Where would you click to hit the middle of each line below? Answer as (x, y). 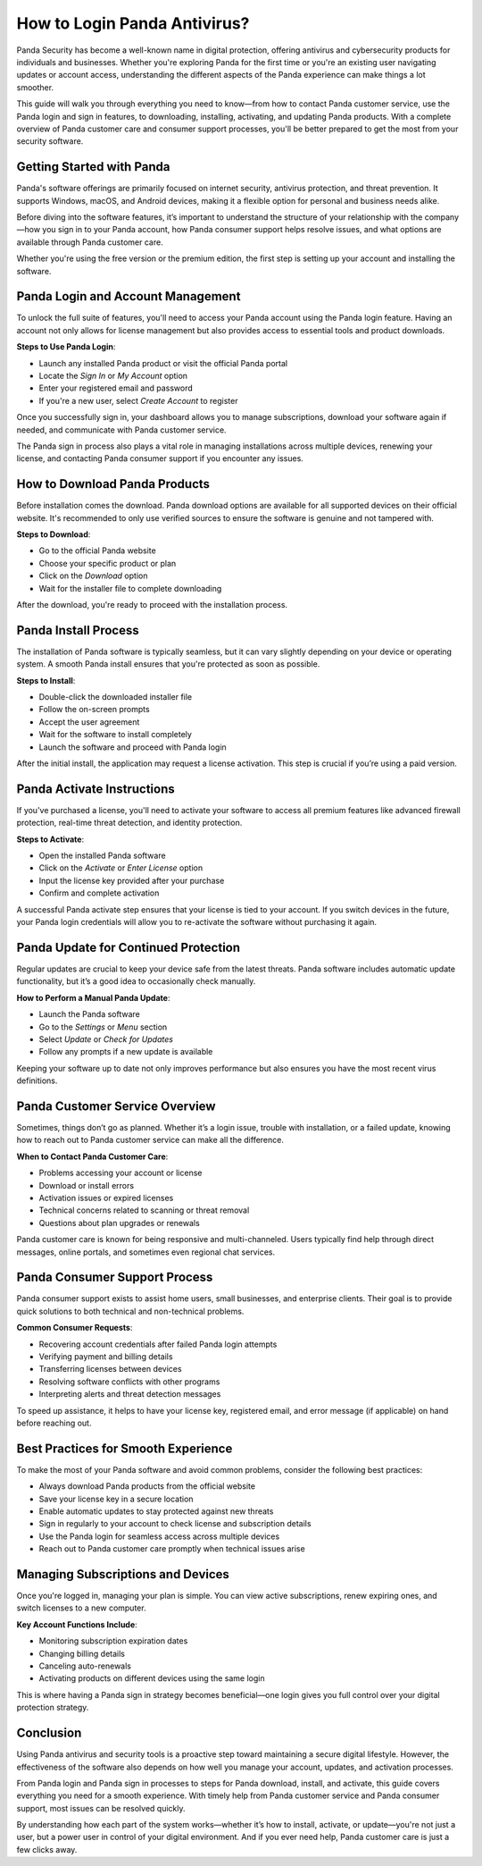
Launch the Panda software (89, 1014)
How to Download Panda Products (113, 484)
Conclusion (49, 1733)
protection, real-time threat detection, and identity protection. (129, 823)
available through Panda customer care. (90, 242)
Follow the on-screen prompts (95, 710)
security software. (50, 141)
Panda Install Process (78, 630)
